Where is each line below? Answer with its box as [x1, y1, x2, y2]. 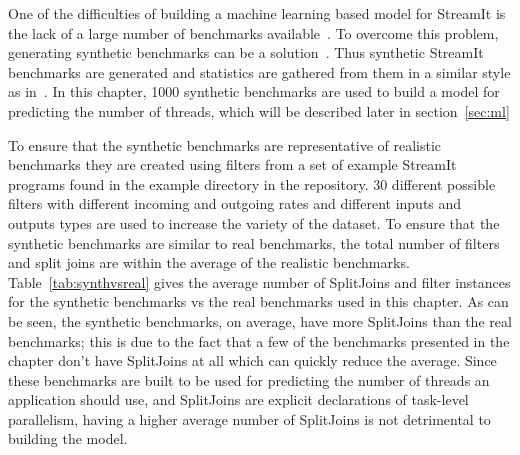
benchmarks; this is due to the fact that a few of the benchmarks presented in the [8, 330, 510, 351]
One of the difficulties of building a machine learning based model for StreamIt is [8, 3, 506, 23]
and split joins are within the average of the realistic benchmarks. [8, 252, 410, 273]
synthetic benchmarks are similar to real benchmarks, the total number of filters [8, 232, 500, 253]
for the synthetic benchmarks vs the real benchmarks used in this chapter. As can [8, 291, 509, 312]
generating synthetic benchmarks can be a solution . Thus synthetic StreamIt [8, 42, 484, 63]
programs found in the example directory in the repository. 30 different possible [8, 173, 496, 194]
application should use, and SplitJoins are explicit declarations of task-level [8, 389, 469, 410]
